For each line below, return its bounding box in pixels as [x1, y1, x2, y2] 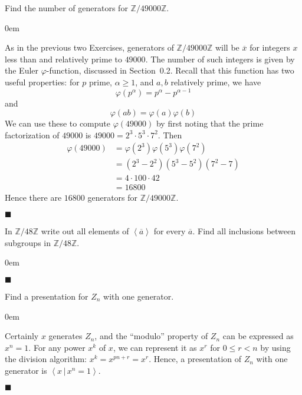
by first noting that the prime [156, 117, 264, 130]
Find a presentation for [5, 290, 88, 302]
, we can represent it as [113, 341, 197, 353]
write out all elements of [41, 225, 129, 237]
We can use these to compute [5, 117, 111, 130]
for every [153, 225, 186, 237]
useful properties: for [5, 75, 80, 88]
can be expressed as [222, 330, 294, 342]
